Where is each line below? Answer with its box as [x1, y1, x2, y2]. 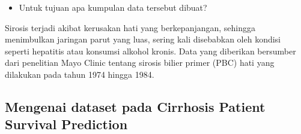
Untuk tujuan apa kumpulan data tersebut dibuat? [19, 1, 207, 13]
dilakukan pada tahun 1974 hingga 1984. [5, 68, 154, 80]
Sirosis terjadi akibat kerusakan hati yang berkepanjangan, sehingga [5, 21, 256, 33]
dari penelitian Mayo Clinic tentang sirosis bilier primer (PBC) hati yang [5, 56, 275, 69]
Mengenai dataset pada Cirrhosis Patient [5, 97, 266, 115]
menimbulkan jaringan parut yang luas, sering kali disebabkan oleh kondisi [5, 33, 281, 45]
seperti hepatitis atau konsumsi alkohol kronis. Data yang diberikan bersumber [5, 44, 296, 57]
